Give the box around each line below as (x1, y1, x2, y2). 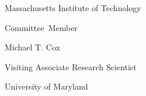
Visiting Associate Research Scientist (5, 60, 137, 73)
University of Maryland (5, 80, 88, 92)
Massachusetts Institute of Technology (5, 2, 141, 13)
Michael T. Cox (5, 41, 60, 53)
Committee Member (5, 21, 78, 33)
